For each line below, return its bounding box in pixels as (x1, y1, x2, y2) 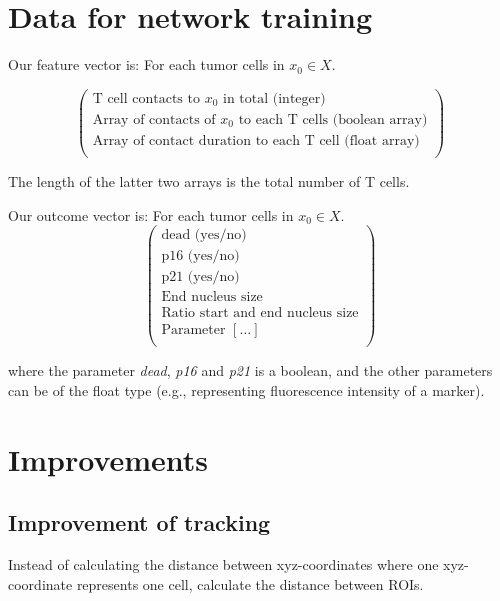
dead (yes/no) (161, 228, 247, 243)
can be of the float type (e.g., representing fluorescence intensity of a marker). (8, 379, 485, 400)
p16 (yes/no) (161, 249, 240, 264)
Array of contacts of (92, 112, 216, 127)
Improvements (8, 438, 209, 479)
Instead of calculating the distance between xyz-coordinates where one (8, 554, 439, 575)
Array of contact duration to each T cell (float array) (92, 133, 420, 148)
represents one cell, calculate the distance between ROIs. (76, 573, 424, 594)
